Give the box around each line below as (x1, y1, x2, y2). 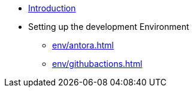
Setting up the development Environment (28, 22, 189, 32)
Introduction (28, 3, 76, 13)
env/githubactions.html (52, 59, 143, 69)
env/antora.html (52, 40, 114, 50)
